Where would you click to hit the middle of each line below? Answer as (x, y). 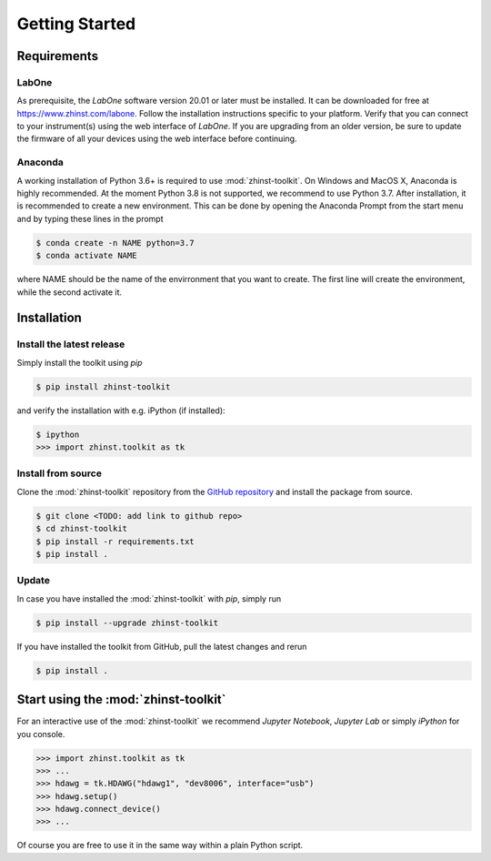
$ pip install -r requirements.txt (115, 541)
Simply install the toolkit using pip (80, 362)
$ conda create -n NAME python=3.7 (115, 243)
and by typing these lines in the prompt (90, 218)
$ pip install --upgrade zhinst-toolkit (127, 623)
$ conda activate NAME (86, 256)
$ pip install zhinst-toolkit (103, 386)
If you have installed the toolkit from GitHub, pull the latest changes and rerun (162, 646)
